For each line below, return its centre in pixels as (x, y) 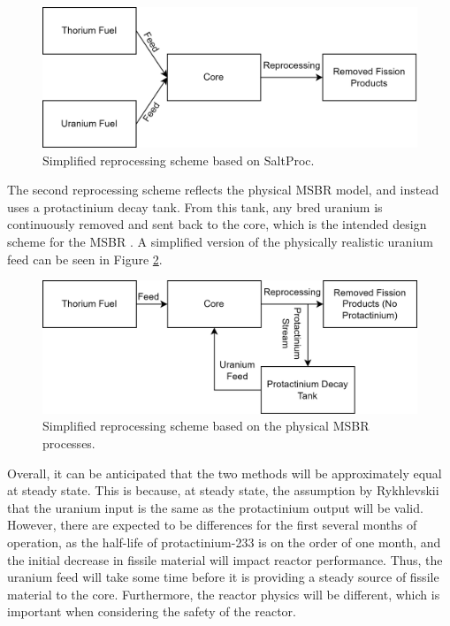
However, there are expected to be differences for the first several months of (212, 525)
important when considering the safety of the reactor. (152, 611)
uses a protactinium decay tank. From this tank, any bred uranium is (195, 206)
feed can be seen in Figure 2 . (85, 259)
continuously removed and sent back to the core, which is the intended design (217, 224)
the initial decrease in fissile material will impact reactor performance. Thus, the (225, 559)
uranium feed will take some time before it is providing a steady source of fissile (223, 577)
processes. (69, 443)
